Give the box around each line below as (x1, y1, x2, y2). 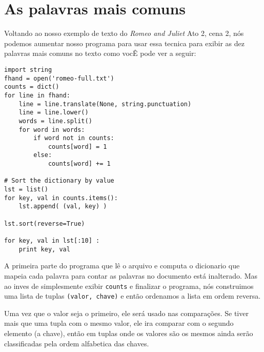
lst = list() (4, 186, 48, 193)
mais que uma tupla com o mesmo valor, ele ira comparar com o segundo (4, 318, 234, 328)
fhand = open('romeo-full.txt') (4, 74, 114, 82)
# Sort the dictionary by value (4, 177, 114, 185)
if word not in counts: (33, 134, 114, 142)
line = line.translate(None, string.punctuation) (18, 100, 192, 108)
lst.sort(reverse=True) (4, 220, 85, 227)
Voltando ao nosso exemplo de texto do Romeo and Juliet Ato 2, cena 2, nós (4, 28, 244, 38)
